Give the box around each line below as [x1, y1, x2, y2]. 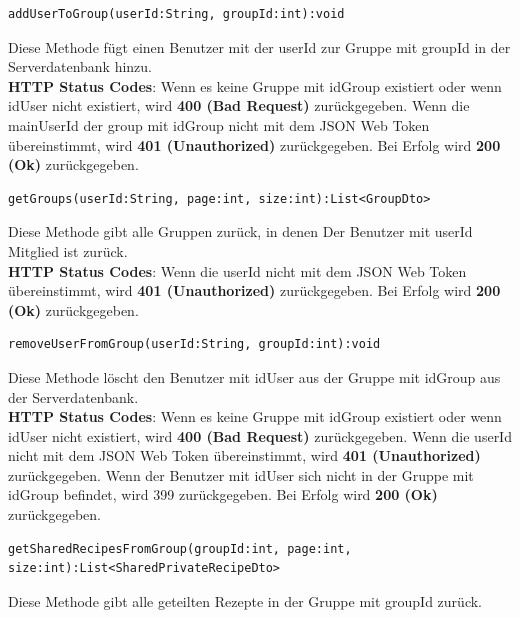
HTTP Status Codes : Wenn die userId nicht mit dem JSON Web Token [8, 260, 467, 281]
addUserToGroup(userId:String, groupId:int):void [8, 7, 345, 21]
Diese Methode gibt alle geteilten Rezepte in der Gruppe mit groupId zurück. [8, 590, 482, 611]
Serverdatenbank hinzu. [8, 56, 153, 77]
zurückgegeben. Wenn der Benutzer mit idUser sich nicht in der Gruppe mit [8, 464, 474, 485]
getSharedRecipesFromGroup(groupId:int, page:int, [8, 541, 352, 556]
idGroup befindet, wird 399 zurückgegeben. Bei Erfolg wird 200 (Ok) [8, 484, 438, 505]
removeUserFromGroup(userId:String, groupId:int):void [8, 337, 381, 352]
